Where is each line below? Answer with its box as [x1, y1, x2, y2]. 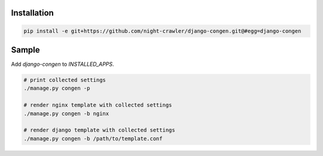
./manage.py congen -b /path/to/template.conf [23, 135, 163, 142]
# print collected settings [23, 77, 106, 84]
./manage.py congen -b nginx [23, 110, 109, 117]
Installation [11, 8, 54, 18]
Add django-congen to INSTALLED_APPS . [11, 60, 114, 68]
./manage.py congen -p [23, 85, 90, 92]
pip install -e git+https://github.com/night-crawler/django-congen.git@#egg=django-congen [23, 27, 301, 34]
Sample [11, 45, 40, 55]
